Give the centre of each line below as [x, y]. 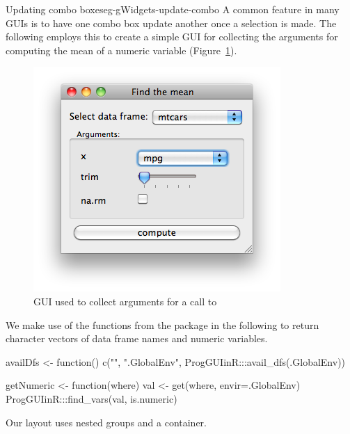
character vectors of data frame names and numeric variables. [137, 338]
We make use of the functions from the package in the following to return [162, 324]
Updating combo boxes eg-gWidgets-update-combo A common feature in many [173, 9]
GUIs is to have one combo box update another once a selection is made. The [171, 23]
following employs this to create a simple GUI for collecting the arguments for [172, 37]
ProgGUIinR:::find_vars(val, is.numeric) [92, 398]
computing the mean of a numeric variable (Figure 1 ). [121, 50]
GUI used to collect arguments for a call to [125, 301]
